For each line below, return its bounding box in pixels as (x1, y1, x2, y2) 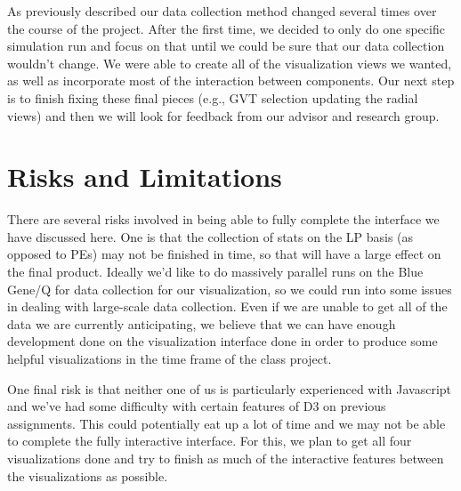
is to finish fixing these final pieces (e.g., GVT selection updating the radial (7, 88, 418, 107)
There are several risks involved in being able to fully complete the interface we (7, 210, 440, 229)
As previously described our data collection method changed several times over (7, 2, 437, 20)
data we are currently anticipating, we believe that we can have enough (7, 314, 396, 333)
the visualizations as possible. (7, 466, 168, 485)
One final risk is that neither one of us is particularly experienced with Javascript (7, 379, 451, 398)
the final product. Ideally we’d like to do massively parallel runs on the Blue (7, 262, 424, 281)
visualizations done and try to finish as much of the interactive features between (7, 449, 444, 467)
